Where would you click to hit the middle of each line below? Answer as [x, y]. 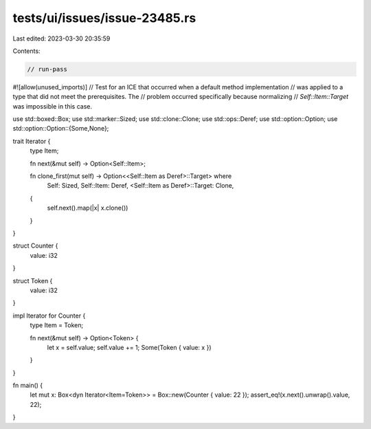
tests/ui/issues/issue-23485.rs [104, 18]
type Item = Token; [57, 325]
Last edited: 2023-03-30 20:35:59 [61, 38]
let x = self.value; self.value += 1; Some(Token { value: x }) [129, 347]
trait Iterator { [32, 141]
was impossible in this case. [53, 106]
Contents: [26, 51]
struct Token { [33, 280]
